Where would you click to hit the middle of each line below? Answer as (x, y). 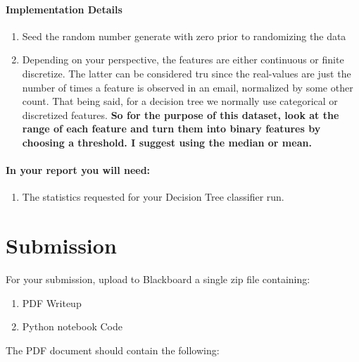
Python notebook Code (72, 326)
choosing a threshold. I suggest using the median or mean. (167, 142)
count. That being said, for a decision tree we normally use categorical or (180, 101)
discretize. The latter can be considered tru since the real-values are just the (187, 73)
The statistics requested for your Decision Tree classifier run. (153, 197)
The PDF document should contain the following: (113, 350)
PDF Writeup (52, 302)
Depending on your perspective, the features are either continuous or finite (183, 60)
